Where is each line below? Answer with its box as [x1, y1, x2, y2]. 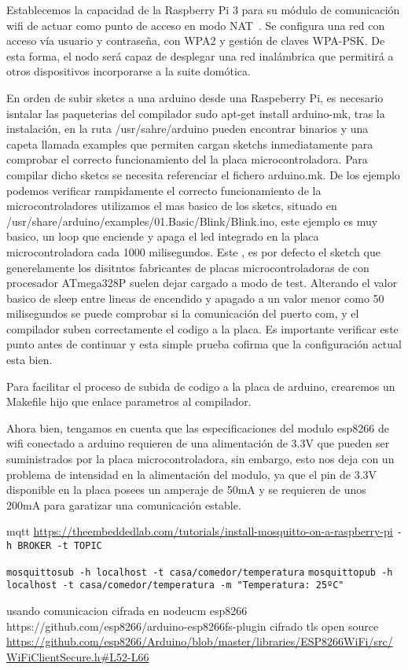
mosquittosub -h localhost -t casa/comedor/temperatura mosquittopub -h [6, 566, 393, 578]
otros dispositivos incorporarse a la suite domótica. [6, 63, 251, 79]
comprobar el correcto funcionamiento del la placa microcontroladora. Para [6, 151, 368, 167]
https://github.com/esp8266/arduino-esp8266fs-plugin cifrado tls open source [6, 617, 379, 634]
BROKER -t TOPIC [17, 540, 102, 552]
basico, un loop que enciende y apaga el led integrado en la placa [6, 228, 319, 245]
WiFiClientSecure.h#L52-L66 [6, 648, 149, 664]
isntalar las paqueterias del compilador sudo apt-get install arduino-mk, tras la [6, 105, 385, 121]
